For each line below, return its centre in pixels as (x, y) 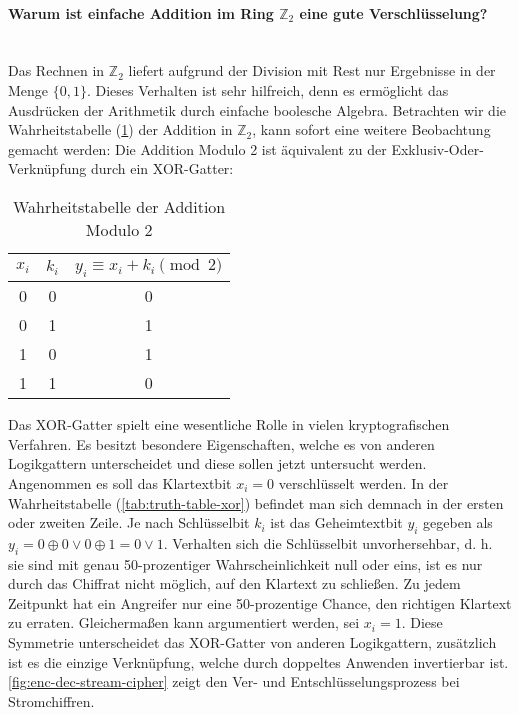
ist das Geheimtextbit (336, 522)
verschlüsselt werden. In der (363, 482)
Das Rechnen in (56, 70)
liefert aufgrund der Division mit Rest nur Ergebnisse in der (312, 70)
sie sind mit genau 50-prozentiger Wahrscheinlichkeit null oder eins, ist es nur (245, 563)
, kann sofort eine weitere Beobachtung (371, 129)
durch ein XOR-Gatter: (162, 168)
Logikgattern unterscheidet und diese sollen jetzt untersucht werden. (217, 463)
